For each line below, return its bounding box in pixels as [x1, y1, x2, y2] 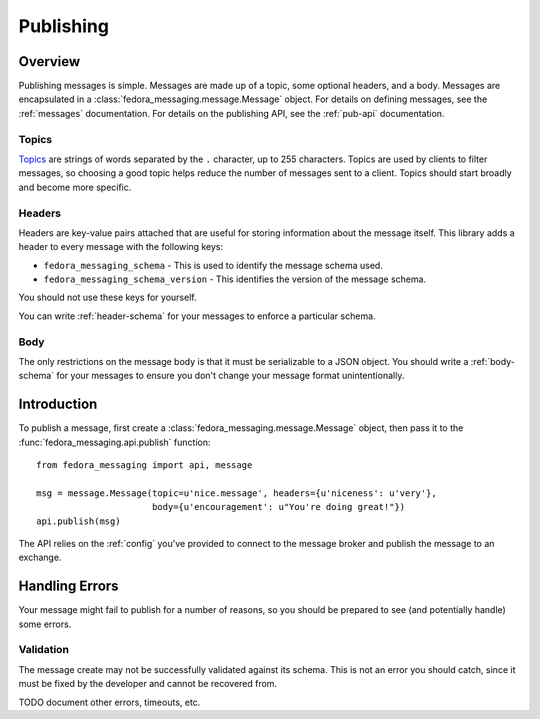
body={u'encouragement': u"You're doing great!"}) [151, 501, 406, 513]
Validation [18, 643, 70, 657]
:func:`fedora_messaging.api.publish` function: [18, 436, 211, 448]
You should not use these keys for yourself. [18, 291, 197, 304]
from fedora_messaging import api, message [36, 460, 253, 471]
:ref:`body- [470, 356, 515, 367]
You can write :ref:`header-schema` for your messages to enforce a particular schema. [18, 310, 376, 322]
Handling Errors [18, 578, 119, 595]
